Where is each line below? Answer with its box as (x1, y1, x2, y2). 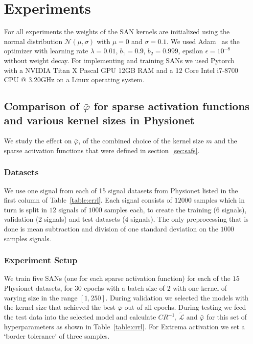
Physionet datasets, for (4, 283, 73, 293)
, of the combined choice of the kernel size (78, 136, 204, 146)
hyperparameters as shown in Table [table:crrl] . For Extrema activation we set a (4, 321, 245, 331)
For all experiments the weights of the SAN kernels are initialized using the (4, 26, 230, 37)
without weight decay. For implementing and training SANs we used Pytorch (4, 55, 234, 65)
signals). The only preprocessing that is (130, 214, 249, 224)
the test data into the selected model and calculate (4, 312, 156, 322)
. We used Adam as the (166, 36, 240, 46)
